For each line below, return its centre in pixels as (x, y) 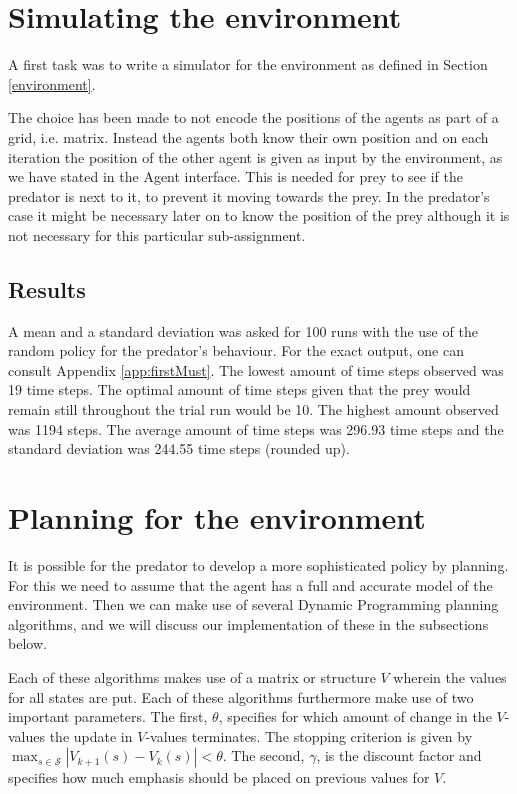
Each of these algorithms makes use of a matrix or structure (192, 676)
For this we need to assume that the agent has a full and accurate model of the (250, 584)
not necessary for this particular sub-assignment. (157, 234)
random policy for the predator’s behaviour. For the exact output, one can (236, 350)
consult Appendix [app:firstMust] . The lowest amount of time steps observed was (256, 369)
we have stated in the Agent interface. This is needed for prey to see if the (235, 176)
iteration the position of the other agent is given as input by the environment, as (255, 156)
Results (47, 288)
